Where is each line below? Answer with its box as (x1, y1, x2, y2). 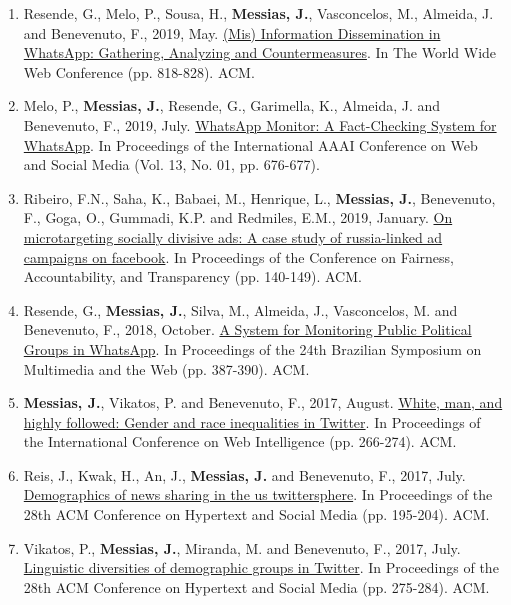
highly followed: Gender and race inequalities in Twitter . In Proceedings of (23, 411, 481, 432)
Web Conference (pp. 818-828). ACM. (23, 61, 255, 82)
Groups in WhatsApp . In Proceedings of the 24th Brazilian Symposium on (23, 338, 482, 359)
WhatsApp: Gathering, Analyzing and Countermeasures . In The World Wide (23, 42, 497, 63)
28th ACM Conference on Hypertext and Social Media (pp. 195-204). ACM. (23, 504, 490, 525)
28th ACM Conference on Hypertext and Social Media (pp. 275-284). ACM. (23, 576, 490, 597)
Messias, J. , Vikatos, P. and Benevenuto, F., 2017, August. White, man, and (23, 392, 503, 413)
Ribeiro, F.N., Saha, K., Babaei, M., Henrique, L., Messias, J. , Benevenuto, (23, 187, 496, 208)
